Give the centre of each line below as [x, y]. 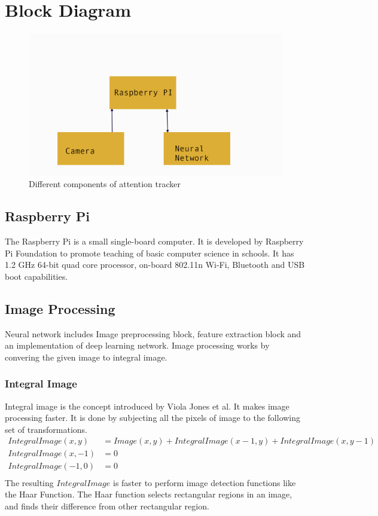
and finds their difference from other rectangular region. [107, 506]
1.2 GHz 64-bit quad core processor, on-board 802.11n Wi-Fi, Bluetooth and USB [155, 265]
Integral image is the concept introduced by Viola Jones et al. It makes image [147, 406]
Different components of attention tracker [105, 184]
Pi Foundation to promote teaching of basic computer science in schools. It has [150, 253]
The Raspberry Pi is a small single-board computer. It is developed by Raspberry [154, 241]
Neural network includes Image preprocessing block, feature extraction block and [153, 333]
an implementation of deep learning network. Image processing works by [137, 345]
